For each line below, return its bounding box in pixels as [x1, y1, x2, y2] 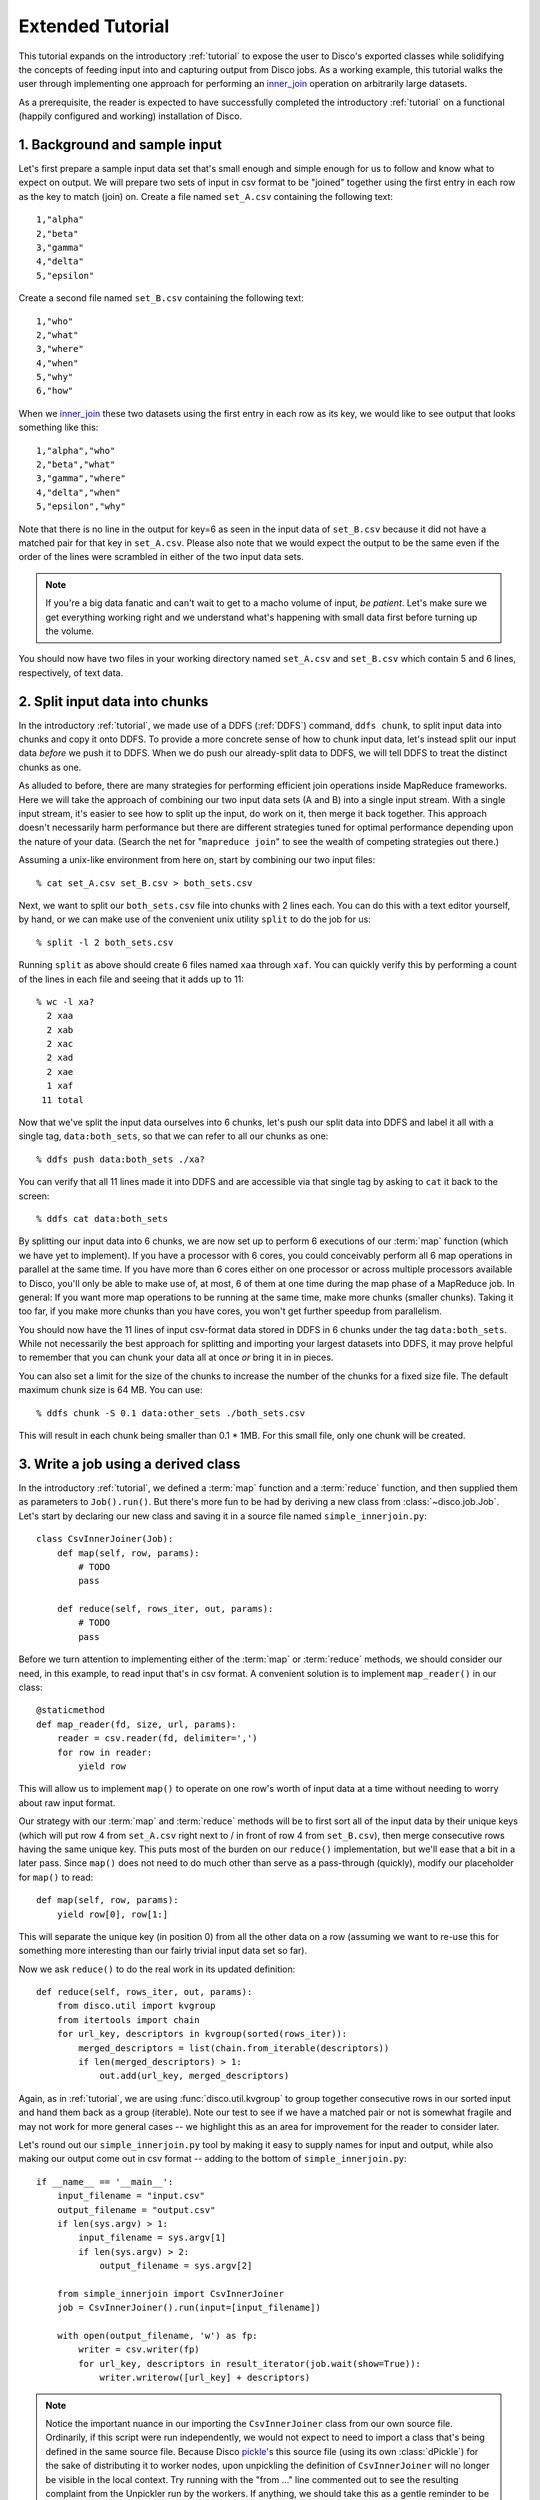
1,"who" [36, 315, 74, 327]
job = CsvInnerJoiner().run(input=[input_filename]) [56, 2302, 322, 2314]
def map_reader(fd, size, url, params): [36, 1718, 237, 1730]
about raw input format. [18, 1796, 116, 1809]
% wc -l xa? [36, 996, 95, 1007]
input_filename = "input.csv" [56, 2190, 205, 2202]
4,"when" [36, 357, 79, 369]
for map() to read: [18, 1871, 94, 1883]
